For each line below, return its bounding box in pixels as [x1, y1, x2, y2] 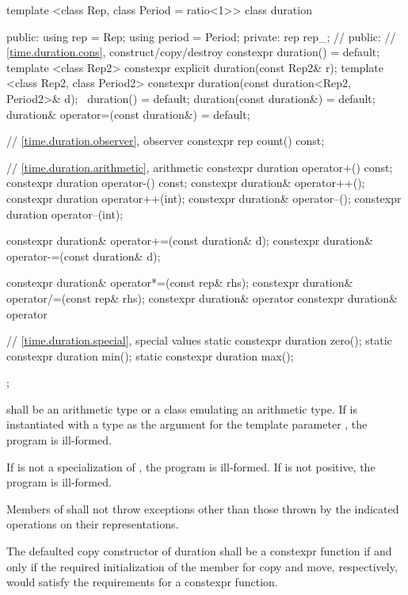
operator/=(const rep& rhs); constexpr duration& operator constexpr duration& [6, 289, 398, 306]
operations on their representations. [6, 516, 179, 532]
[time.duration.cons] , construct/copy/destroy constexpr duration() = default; [6, 44, 380, 60]
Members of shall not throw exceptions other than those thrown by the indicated [6, 500, 399, 517]
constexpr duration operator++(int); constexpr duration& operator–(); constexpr [6, 189, 402, 206]
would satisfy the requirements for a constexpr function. [6, 574, 278, 590]
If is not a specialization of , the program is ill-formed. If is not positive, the [6, 458, 376, 475]
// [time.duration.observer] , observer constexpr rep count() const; [6, 132, 325, 149]
